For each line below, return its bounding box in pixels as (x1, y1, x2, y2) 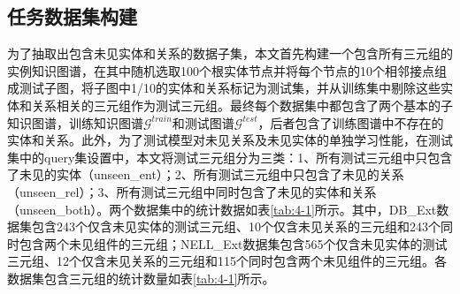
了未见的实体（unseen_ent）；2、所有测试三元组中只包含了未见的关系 (7, 165, 404, 184)
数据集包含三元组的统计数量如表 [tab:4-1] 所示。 (7, 268, 275, 287)
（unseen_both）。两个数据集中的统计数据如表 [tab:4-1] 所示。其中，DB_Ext (7, 200, 437, 218)
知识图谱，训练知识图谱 (7, 113, 143, 132)
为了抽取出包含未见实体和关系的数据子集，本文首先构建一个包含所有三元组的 (7, 44, 453, 63)
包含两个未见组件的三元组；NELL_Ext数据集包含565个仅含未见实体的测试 (19, 234, 448, 253)
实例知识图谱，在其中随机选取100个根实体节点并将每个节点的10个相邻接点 (7, 61, 434, 79)
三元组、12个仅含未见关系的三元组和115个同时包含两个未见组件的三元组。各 (7, 252, 447, 270)
